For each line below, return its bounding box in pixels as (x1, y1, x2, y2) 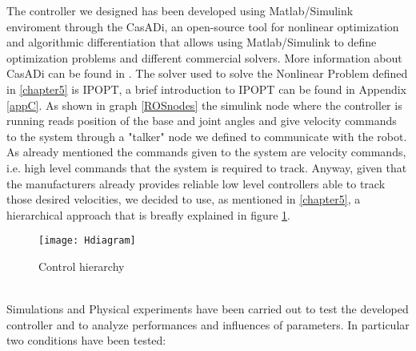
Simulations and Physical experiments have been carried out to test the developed (6, 301, 409, 317)
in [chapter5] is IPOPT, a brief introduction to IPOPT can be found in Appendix (6, 80, 407, 97)
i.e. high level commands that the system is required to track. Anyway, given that (6, 159, 407, 175)
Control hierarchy (38, 257, 125, 274)
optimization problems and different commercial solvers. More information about (6, 49, 402, 66)
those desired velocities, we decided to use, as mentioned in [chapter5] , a (6, 191, 361, 208)
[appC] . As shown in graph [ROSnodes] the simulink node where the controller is (6, 96, 402, 113)
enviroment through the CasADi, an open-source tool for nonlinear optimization (6, 18, 399, 34)
